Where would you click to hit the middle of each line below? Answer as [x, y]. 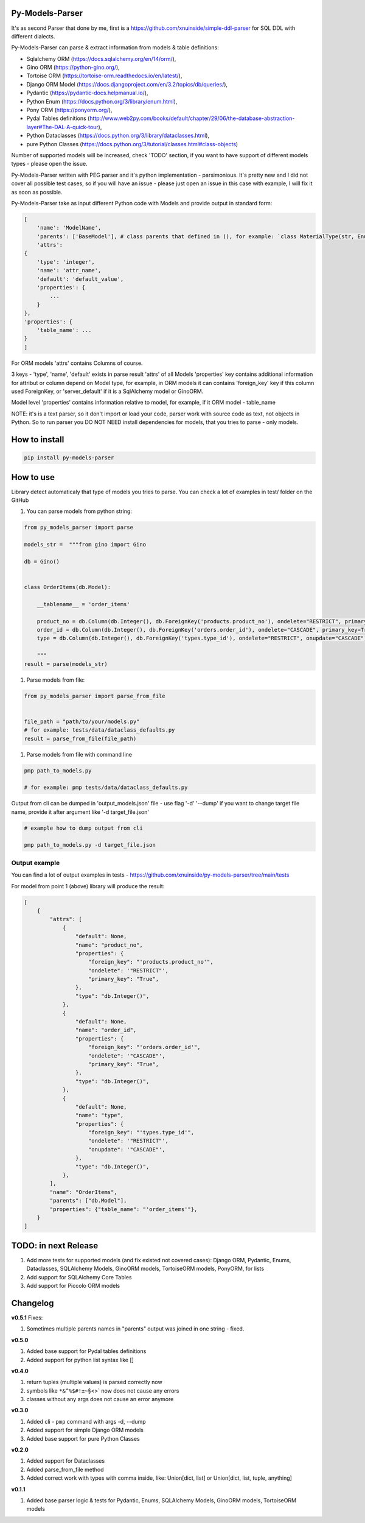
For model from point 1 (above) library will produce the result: [88, 886]
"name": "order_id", [106, 1030]
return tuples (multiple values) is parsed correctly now [94, 1382]
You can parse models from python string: [79, 511]
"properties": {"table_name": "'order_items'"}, [123, 1209]
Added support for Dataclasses [66, 1461]
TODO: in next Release [55, 1246]
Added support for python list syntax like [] [80, 1360]
